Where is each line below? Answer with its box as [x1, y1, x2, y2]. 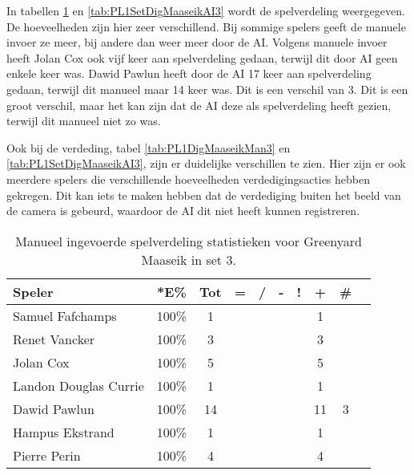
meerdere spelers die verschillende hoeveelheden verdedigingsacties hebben [6, 170, 370, 187]
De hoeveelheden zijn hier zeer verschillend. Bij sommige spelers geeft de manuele [6, 18, 406, 35]
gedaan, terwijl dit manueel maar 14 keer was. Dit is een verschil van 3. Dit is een [6, 80, 408, 97]
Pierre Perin [13, 445, 81, 465]
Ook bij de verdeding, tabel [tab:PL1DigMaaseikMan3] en [6, 139, 291, 156]
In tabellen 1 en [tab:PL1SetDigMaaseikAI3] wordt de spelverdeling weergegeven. [6, 2, 405, 18]
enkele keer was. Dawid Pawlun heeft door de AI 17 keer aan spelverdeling [6, 65, 372, 82]
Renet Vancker [13, 329, 95, 348]
